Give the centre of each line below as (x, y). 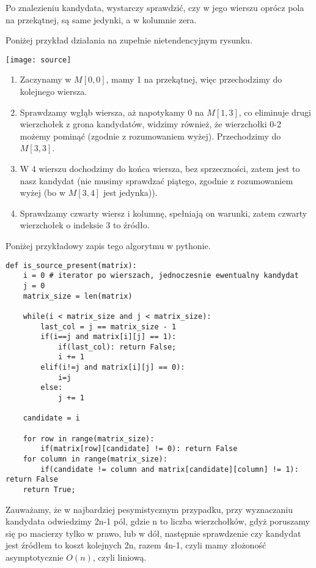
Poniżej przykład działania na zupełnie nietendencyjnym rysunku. (129, 40)
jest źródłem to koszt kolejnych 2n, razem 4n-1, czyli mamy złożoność (136, 545)
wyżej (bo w (43, 192)
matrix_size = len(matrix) (78, 296)
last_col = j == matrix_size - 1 (108, 327)
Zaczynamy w (46, 79)
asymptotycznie (35, 557)
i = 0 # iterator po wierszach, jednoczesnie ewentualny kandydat (161, 276)
